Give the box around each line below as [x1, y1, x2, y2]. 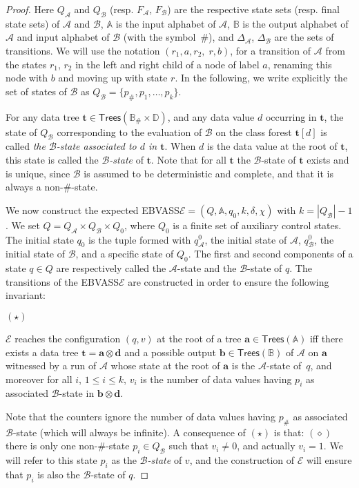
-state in [59, 386, 95, 400]
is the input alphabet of [115, 16, 216, 30]
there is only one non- [6, 438, 98, 453]
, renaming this [267, 57, 332, 71]
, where [124, 217, 155, 232]
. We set [6, 217, 40, 232]
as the [111, 453, 137, 467]
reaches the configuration [14, 331, 121, 345]
